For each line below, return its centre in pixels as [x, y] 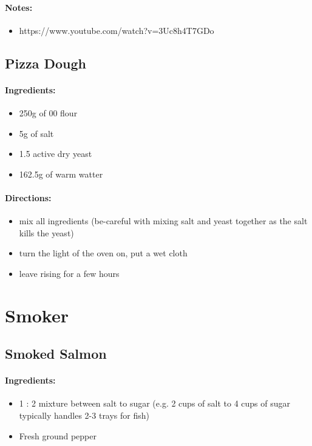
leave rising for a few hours [69, 273]
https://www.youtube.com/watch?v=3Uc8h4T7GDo [117, 30]
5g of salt [36, 133]
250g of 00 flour [48, 112]
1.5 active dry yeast [56, 154]
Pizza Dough [46, 63]
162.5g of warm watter [61, 174]
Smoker [37, 315]
